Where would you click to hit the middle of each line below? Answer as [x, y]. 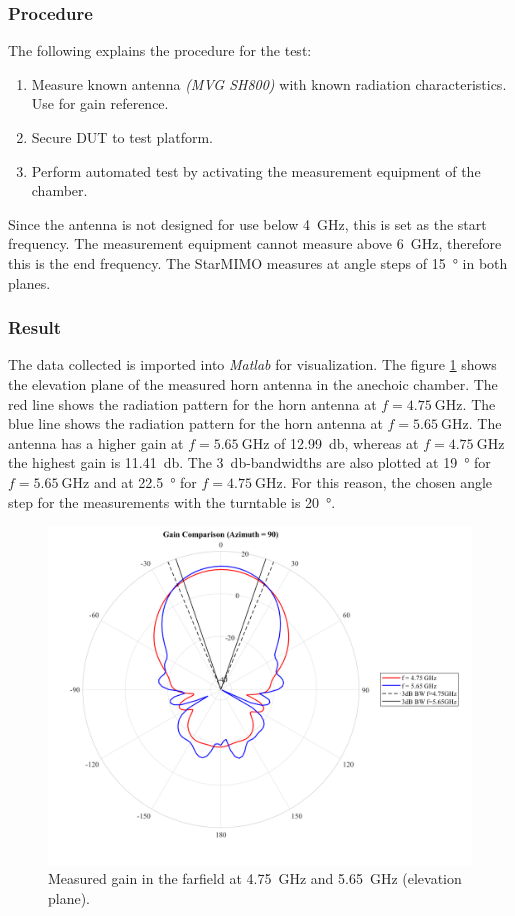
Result [35, 327]
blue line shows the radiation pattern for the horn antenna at [195, 423]
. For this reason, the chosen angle [387, 481]
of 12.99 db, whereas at [346, 442]
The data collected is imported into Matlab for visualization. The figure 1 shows [252, 364]
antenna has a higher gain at [96, 442]
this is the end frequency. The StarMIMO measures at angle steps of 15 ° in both [258, 262]
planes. [29, 282]
